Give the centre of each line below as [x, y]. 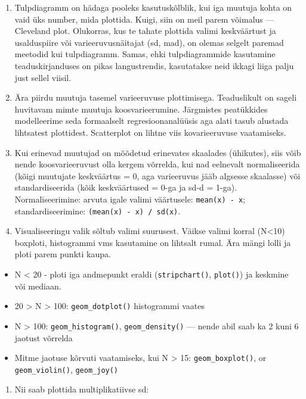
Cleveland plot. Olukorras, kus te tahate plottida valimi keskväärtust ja [145, 31]
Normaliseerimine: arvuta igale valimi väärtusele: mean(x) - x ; [130, 199]
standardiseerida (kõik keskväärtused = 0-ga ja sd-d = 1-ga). [126, 187]
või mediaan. [38, 286]
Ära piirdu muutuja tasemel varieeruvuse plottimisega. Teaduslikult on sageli [156, 97]
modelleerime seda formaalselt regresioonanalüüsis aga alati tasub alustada [152, 121]
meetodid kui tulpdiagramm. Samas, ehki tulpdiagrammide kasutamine [145, 54]
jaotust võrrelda [44, 337]
